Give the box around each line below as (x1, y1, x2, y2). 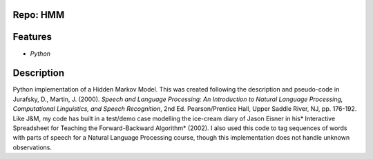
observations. (12, 143, 52, 151)
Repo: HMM (12, 9, 65, 21)
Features (12, 31, 52, 43)
